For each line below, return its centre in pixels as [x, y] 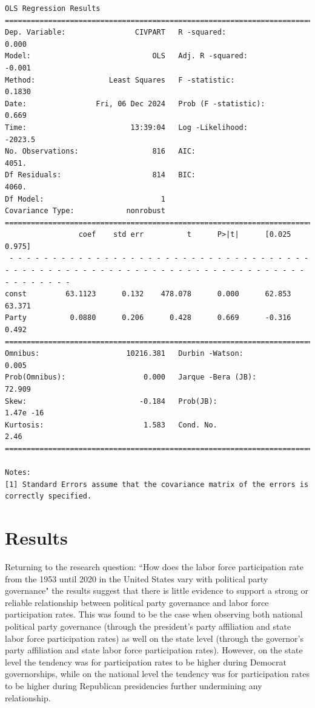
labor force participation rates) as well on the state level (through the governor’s [154, 638]
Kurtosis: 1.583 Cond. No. [111, 425]
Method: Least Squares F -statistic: [120, 80]
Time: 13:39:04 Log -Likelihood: [126, 127]
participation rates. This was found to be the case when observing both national [154, 614]
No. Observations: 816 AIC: [100, 151]
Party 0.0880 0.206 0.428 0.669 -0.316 [148, 318]
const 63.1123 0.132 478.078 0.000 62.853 [148, 294]
